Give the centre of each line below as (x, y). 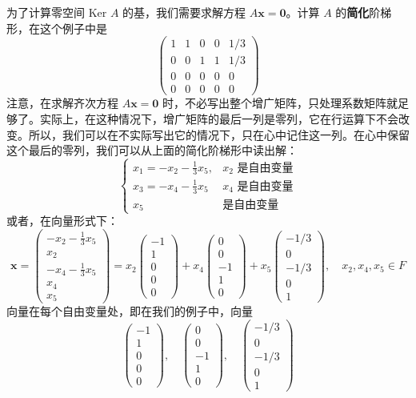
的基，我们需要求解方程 (184, 12)
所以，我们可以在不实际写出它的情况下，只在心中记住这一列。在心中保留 (219, 134)
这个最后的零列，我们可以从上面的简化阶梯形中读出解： (152, 150)
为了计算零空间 (46, 12)
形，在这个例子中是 (57, 28)
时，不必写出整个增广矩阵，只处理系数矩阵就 (280, 103)
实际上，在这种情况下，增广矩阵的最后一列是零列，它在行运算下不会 (219, 118)
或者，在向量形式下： (62, 221)
